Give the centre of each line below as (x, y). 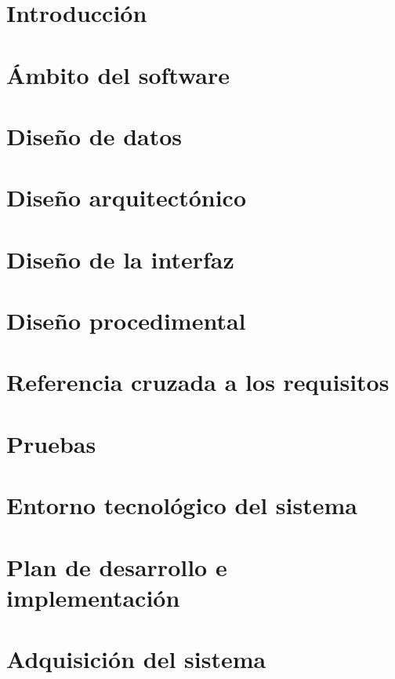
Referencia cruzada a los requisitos (198, 382)
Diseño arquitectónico (126, 197)
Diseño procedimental (126, 321)
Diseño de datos (94, 135)
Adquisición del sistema (136, 659)
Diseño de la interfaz (120, 259)
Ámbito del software (118, 74)
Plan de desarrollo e (117, 566)
